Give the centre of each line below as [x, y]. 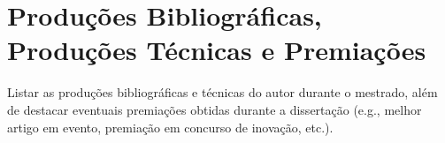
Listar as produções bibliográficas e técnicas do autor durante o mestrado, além [222, 92]
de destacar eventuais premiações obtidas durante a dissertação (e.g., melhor [215, 109]
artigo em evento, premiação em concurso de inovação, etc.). [170, 127]
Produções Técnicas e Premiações [217, 50]
